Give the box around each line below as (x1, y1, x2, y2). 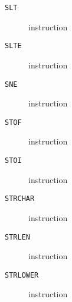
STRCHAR (5, 194, 35, 203)
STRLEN (5, 232, 30, 241)
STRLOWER (5, 270, 39, 279)
